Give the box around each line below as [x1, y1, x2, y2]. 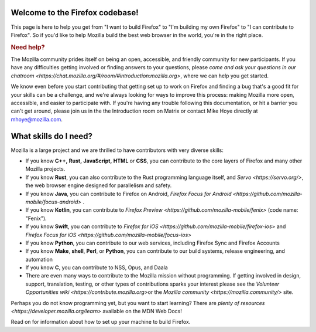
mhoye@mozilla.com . [11, 116, 63, 123]
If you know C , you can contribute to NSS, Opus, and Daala [25, 264, 168, 271]
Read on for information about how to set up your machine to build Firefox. [11, 319, 191, 326]
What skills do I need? [11, 131, 93, 141]
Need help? [11, 43, 45, 51]
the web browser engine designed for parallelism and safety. [25, 182, 172, 189]
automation [25, 256, 53, 263]
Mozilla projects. [25, 165, 66, 172]
